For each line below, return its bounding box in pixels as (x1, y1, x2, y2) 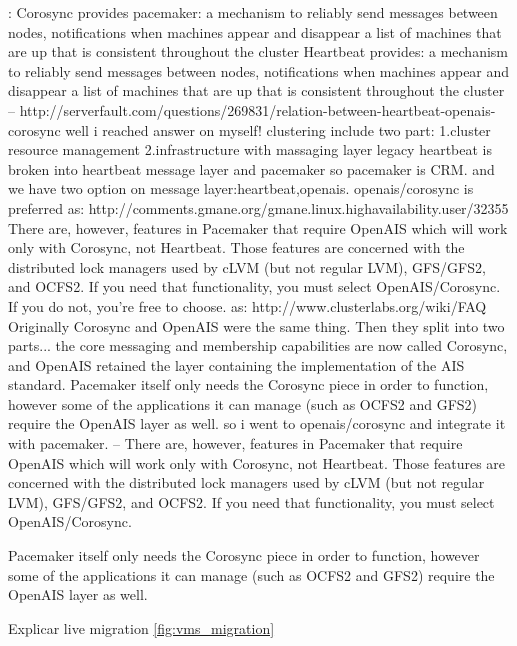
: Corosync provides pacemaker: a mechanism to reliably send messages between (8, 2, 498, 22)
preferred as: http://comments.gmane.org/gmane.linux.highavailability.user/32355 (8, 197, 509, 218)
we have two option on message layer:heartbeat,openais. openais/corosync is (8, 178, 474, 199)
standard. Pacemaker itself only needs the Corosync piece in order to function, (8, 374, 489, 395)
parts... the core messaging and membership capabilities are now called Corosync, (8, 335, 508, 356)
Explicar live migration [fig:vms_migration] (8, 617, 275, 638)
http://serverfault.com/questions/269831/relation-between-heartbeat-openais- (19, 99, 496, 120)
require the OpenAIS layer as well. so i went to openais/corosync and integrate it (8, 413, 506, 434)
